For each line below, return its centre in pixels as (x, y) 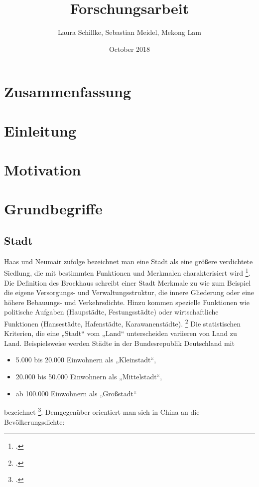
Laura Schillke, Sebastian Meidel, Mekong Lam (129, 32)
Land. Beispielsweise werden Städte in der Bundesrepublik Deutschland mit (119, 343)
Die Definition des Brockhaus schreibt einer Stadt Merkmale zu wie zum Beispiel (128, 282)
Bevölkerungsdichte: (34, 421)
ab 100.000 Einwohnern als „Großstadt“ (76, 393)
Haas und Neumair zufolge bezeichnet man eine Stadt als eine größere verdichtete (129, 261)
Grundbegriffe (53, 209)
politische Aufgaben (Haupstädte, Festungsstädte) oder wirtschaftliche (111, 312)
